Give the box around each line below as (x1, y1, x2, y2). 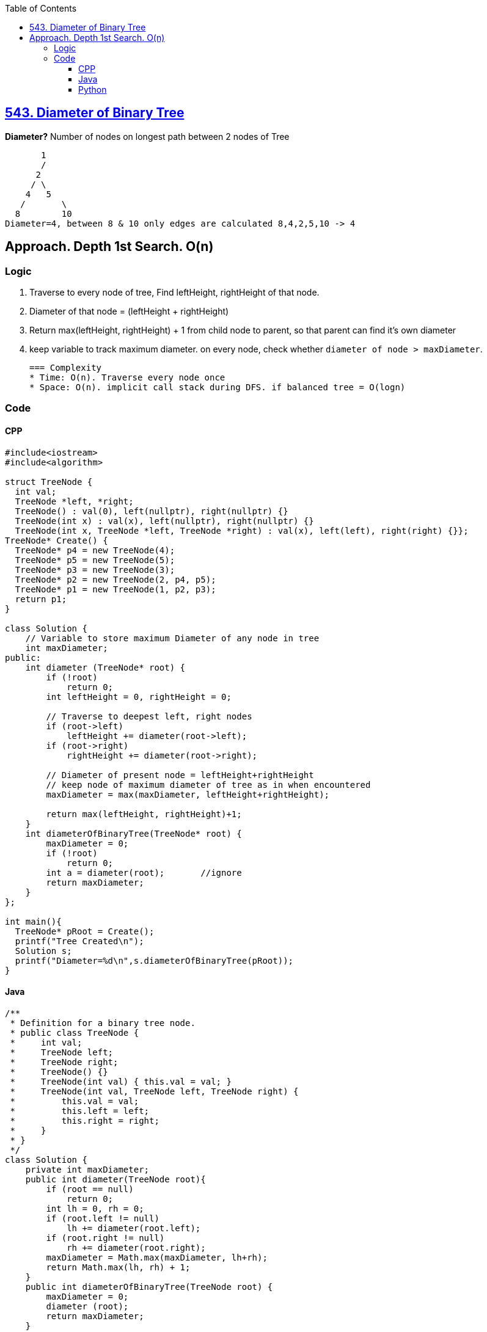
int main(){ (5, 916, 62, 926)
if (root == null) (46, 1184, 134, 1194)
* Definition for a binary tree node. (10, 1017, 196, 1028)
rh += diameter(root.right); (67, 1242, 206, 1253)
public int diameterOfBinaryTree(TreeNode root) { (25, 1281, 273, 1292)
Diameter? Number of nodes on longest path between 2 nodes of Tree (5, 131, 290, 142)
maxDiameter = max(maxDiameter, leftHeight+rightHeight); (46, 789, 330, 799)
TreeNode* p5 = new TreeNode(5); (15, 555, 175, 565)
